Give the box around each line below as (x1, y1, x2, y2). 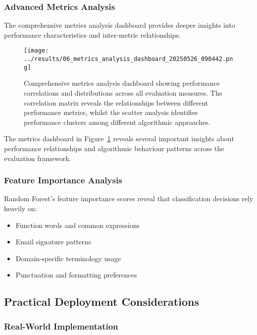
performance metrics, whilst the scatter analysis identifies (24, 107, 198, 117)
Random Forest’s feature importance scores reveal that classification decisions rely (4, 193, 254, 204)
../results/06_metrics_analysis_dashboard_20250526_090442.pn (24, 56, 233, 63)
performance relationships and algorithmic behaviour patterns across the (4, 143, 224, 153)
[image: (24, 47, 49, 55)
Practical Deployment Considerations (4, 294, 199, 309)
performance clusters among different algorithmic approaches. (24, 116, 210, 127)
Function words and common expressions (15, 220, 140, 230)
